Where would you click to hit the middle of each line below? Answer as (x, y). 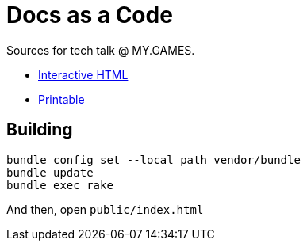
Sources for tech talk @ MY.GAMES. (101, 50)
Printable (61, 99)
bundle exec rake (60, 185)
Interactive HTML (83, 74)
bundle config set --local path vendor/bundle (153, 160)
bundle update (50, 172)
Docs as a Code (90, 15)
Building (40, 130)
